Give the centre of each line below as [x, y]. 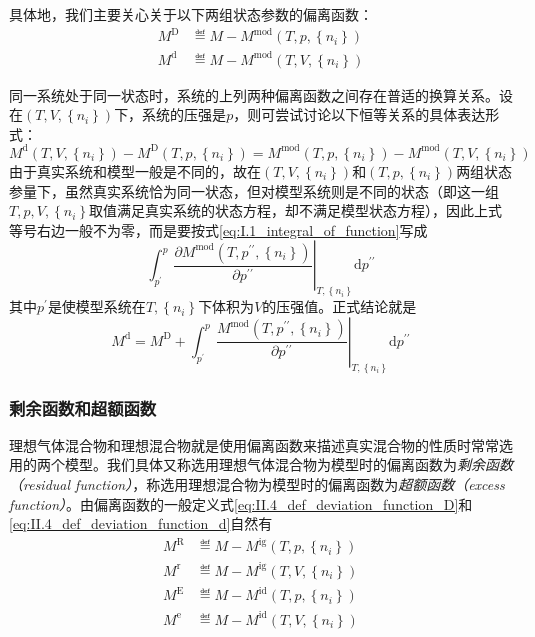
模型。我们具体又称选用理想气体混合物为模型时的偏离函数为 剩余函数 [288, 464]
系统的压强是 [184, 114]
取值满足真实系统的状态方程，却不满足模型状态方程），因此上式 [295, 210]
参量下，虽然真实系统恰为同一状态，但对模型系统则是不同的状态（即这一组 [254, 190]
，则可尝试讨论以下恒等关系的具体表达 [359, 114]
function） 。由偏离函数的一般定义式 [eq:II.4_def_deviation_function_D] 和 [241, 503]
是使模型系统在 [96, 306]
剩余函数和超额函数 [83, 407]
